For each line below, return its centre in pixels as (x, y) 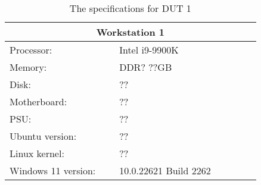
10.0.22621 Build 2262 (165, 170)
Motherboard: (38, 101)
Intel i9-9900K (149, 50)
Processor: (31, 50)
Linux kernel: (37, 153)
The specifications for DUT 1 (130, 8)
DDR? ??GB (146, 67)
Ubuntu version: (43, 136)
